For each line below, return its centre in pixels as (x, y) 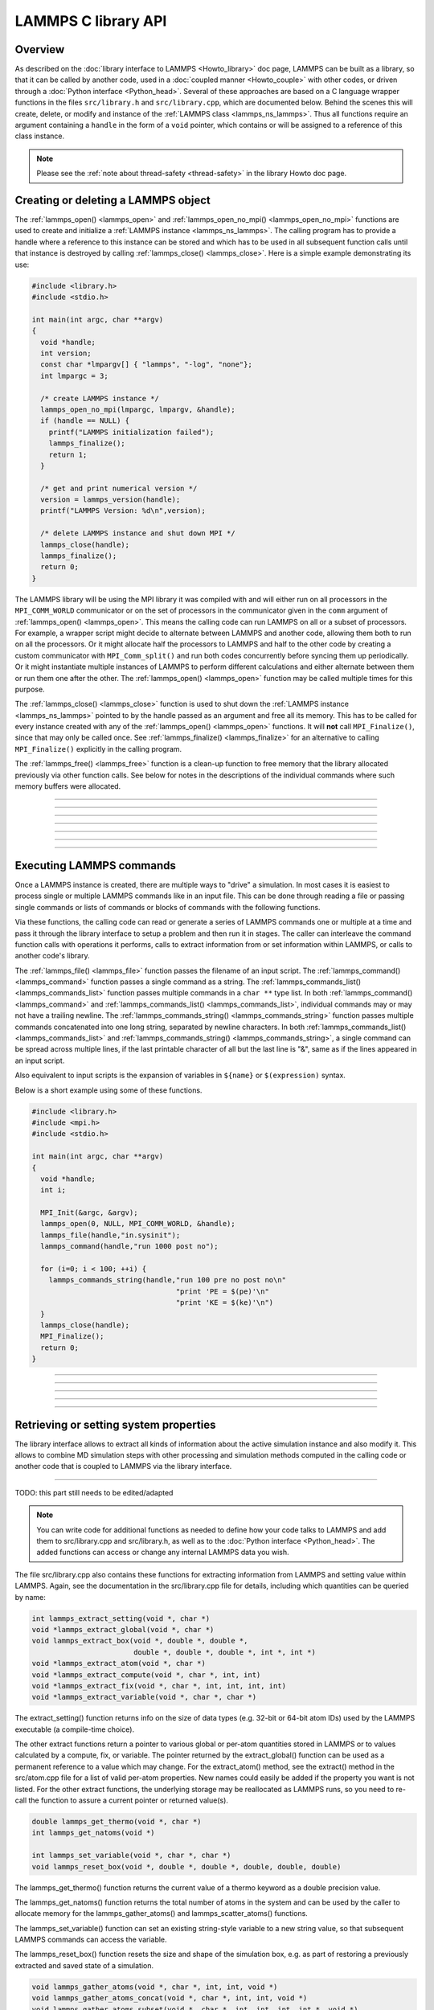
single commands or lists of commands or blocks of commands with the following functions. (168, 907)
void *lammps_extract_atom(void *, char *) (119, 1663)
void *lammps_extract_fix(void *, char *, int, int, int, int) (159, 1686)
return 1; (68, 455)
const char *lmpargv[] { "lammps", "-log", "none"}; (146, 365)
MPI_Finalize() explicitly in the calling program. (98, 749)
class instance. (39, 136)
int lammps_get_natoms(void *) (94, 1833)
